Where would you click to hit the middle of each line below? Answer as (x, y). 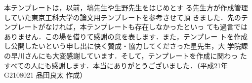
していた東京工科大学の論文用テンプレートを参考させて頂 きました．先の (123, 17)
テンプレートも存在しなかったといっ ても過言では (167, 27)
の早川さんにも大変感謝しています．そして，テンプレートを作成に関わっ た (126, 55)
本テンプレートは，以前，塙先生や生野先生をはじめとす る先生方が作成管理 (126, 7)
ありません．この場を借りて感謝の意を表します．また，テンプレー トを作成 (126, 36)
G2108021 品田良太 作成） (45, 75)
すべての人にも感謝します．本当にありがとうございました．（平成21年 (116, 65)
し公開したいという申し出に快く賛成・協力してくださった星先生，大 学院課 (126, 46)
